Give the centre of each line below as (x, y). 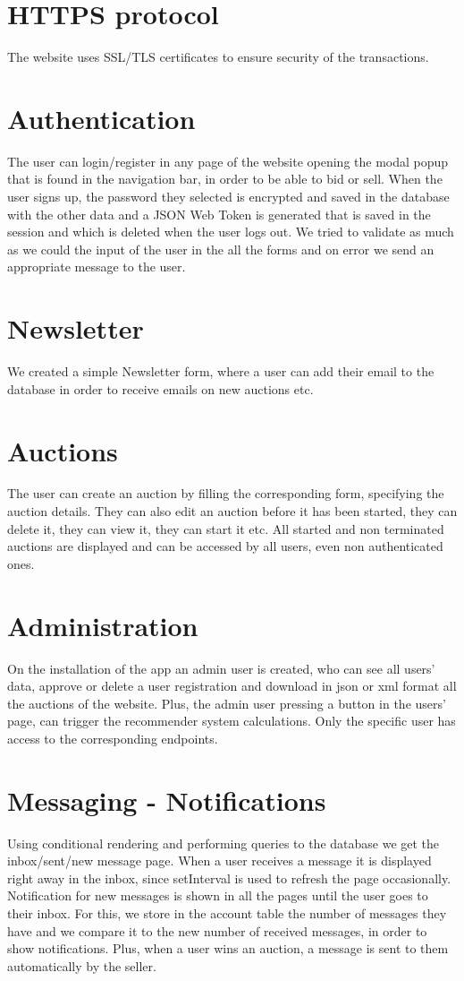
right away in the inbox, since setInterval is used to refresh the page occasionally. (229, 878)
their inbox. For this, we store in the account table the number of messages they (227, 913)
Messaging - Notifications (167, 800)
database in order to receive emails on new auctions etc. (160, 388)
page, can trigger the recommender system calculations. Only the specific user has (232, 721)
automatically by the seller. (82, 965)
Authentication (101, 118)
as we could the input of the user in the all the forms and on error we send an (221, 249)
